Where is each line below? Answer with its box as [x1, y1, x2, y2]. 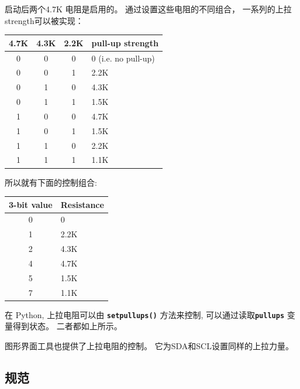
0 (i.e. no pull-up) [91, 52, 155, 64]
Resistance [60, 198, 104, 210]
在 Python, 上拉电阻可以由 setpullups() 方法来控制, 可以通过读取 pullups [5, 308, 285, 320]
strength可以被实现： [5, 14, 84, 26]
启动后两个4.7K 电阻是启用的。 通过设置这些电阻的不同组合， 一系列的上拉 [5, 3, 292, 15]
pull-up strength [91, 36, 158, 49]
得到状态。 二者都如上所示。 [12, 320, 122, 332]
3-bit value [9, 198, 53, 210]
